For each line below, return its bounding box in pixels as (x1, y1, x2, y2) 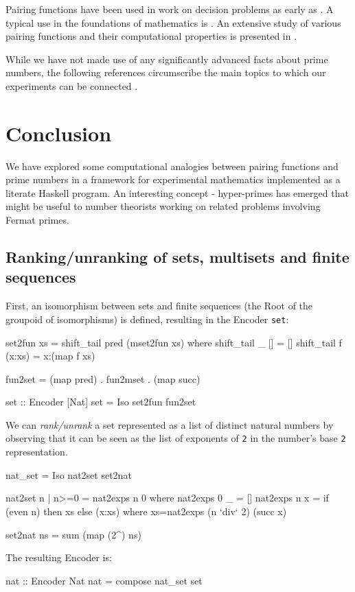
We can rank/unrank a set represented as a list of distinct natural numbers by (5, 417, 334, 431)
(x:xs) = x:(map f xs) (5, 348, 95, 363)
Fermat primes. (5, 213, 69, 227)
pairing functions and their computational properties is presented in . (5, 29, 297, 43)
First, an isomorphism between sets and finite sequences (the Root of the (5, 298, 313, 313)
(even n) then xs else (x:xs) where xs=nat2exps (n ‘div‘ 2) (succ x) (5, 504, 287, 518)
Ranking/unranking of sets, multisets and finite (5, 246, 350, 268)
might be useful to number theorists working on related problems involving (5, 199, 321, 213)
